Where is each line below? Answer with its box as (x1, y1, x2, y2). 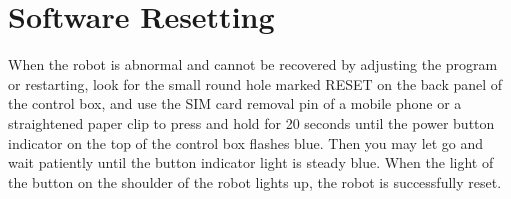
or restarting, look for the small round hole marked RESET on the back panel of (8, 73, 503, 94)
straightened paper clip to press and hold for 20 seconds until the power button (8, 112, 495, 133)
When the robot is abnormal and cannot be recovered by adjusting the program (8, 54, 498, 75)
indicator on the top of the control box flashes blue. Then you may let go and (8, 132, 484, 153)
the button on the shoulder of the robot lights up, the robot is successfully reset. (8, 171, 502, 192)
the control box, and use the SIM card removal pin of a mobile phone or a (8, 93, 462, 114)
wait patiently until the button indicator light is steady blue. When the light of (8, 152, 494, 173)
